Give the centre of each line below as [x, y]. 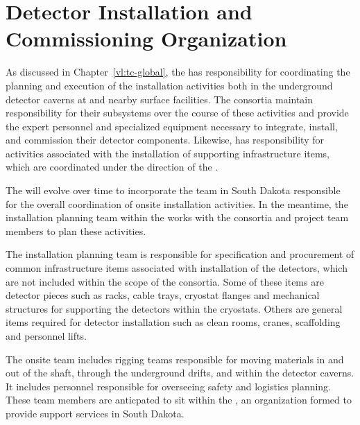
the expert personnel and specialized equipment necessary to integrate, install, [172, 126]
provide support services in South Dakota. [95, 413]
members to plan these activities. [76, 231]
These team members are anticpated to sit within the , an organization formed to [179, 400]
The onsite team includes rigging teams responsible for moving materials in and [175, 359]
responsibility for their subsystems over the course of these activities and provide [177, 113]
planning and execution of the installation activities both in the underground [169, 85]
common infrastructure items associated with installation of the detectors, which [177, 268]
